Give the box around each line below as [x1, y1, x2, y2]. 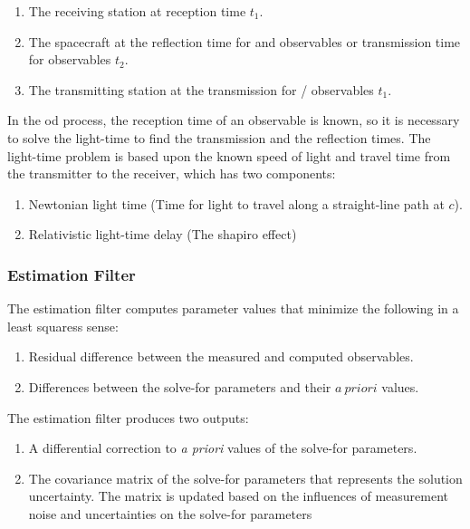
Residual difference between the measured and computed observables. [28, 347, 414, 366]
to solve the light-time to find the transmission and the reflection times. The [7, 128, 431, 147]
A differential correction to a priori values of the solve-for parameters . [28, 438, 417, 457]
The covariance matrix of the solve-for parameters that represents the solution [28, 468, 463, 487]
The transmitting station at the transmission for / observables [28, 80, 374, 99]
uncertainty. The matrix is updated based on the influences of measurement [28, 486, 448, 505]
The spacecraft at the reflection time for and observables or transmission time [28, 32, 461, 51]
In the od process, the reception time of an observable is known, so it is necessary [7, 111, 460, 130]
